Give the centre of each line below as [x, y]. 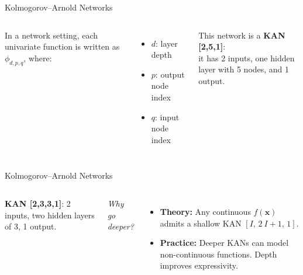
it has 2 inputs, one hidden [247, 58]
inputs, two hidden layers [50, 215]
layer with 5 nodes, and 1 [244, 69]
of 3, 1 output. [31, 226]
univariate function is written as [62, 46]
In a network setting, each [51, 35]
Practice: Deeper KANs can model [224, 243]
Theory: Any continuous [205, 211]
